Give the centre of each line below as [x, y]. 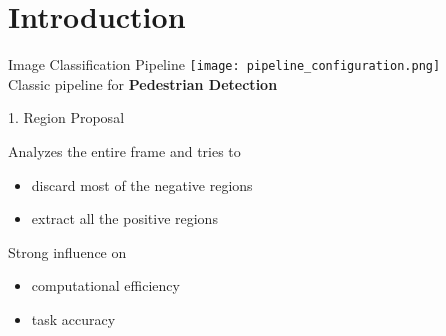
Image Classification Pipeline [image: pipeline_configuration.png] [224, 64]
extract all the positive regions [124, 218]
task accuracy [73, 318]
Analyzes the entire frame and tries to [124, 150]
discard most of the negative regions [142, 184]
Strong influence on [67, 251]
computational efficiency [105, 285]
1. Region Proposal [66, 117]
